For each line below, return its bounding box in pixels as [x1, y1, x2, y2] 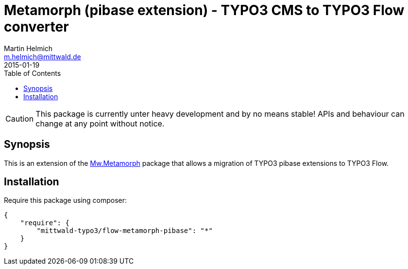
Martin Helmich [4, 44, 53, 53]
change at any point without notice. [35, 118, 165, 128]
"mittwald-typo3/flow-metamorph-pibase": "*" [36, 227, 213, 235]
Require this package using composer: [4, 196, 127, 205]
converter [4, 18, 69, 35]
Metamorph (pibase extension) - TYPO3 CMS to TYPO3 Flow [4, 2, 405, 18]
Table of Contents [4, 69, 61, 77]
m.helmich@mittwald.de [4, 52, 81, 61]
